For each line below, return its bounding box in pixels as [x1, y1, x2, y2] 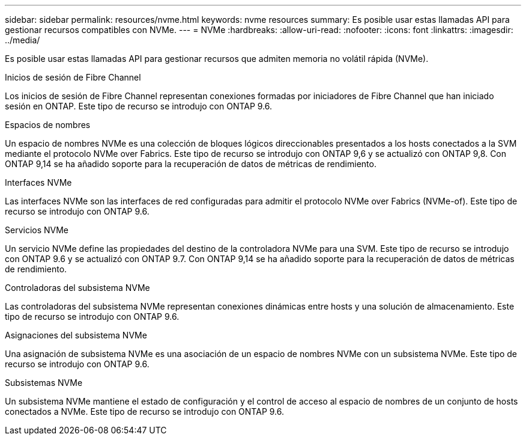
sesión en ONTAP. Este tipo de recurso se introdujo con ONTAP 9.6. [5, 101, 273, 111]
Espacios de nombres [5, 120, 91, 130]
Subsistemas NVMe [5, 377, 83, 388]
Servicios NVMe [5, 225, 69, 235]
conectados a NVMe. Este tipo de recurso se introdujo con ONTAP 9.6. [5, 406, 285, 417]
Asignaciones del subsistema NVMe [5, 330, 147, 340]
